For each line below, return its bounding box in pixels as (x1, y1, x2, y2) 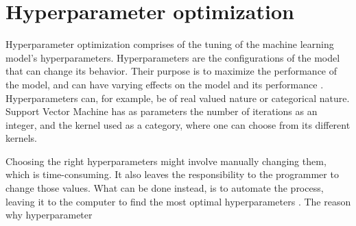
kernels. (5, 131, 38, 145)
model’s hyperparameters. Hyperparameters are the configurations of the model (5, 50, 340, 64)
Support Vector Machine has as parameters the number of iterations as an (5, 104, 318, 118)
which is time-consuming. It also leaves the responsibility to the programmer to (5, 167, 339, 181)
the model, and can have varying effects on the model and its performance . (5, 77, 324, 91)
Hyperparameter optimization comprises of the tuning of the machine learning (5, 37, 334, 51)
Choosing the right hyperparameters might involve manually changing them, (5, 153, 327, 168)
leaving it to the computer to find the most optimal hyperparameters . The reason (5, 194, 351, 208)
